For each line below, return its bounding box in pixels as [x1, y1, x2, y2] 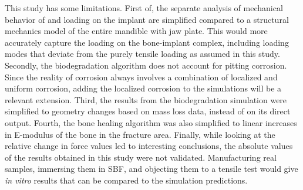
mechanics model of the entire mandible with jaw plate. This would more [5, 25, 268, 37]
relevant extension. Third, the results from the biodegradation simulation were [5, 93, 287, 106]
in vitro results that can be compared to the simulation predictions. [5, 174, 248, 186]
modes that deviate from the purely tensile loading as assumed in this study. [5, 48, 280, 60]
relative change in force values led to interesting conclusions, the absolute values [5, 140, 293, 152]
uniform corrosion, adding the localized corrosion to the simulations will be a [5, 82, 282, 94]
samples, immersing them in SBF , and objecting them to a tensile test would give [5, 162, 298, 175]
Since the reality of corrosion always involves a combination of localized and [5, 70, 278, 83]
